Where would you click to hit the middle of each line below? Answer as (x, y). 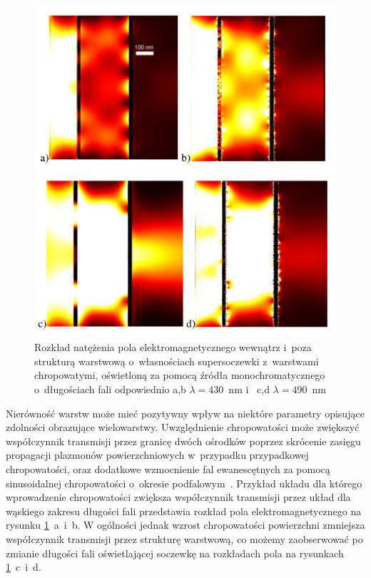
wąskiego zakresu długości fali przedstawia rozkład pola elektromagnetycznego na (184, 511)
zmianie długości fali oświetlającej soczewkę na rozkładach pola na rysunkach (175, 553)
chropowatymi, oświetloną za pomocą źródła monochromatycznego (180, 375)
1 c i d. (24, 567)
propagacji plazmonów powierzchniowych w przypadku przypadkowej (157, 455)
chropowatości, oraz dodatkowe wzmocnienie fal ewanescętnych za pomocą (168, 468)
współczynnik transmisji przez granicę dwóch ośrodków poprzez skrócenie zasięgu (183, 441)
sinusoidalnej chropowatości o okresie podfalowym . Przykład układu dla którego (184, 483)
